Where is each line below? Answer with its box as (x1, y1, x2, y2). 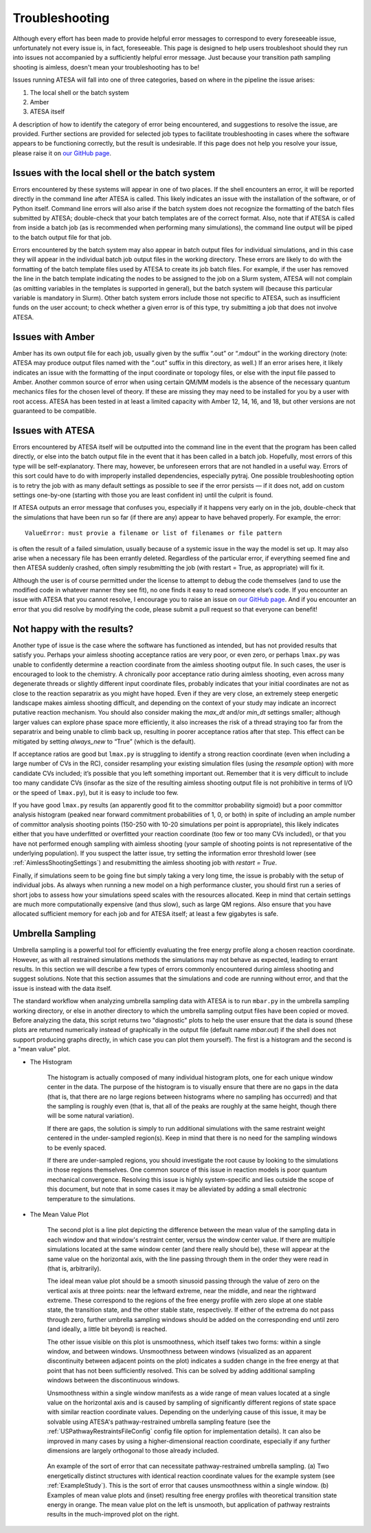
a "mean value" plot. (12, 1045, 71, 1053)
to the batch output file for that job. (12, 233, 112, 241)
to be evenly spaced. (47, 1143, 106, 1152)
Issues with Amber (12, 331, 95, 343)
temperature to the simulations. (47, 1194, 136, 1202)
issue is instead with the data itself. (12, 984, 113, 992)
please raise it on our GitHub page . (12, 148, 111, 157)
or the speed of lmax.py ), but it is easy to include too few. (12, 788, 179, 796)
